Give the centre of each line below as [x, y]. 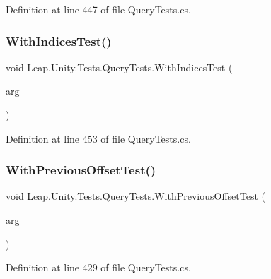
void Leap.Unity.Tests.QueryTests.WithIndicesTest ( [119, 67]
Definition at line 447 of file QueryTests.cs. [98, 9]
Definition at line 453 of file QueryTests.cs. [98, 138]
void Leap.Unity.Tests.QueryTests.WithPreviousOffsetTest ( [135, 196]
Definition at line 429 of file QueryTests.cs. [98, 267]
